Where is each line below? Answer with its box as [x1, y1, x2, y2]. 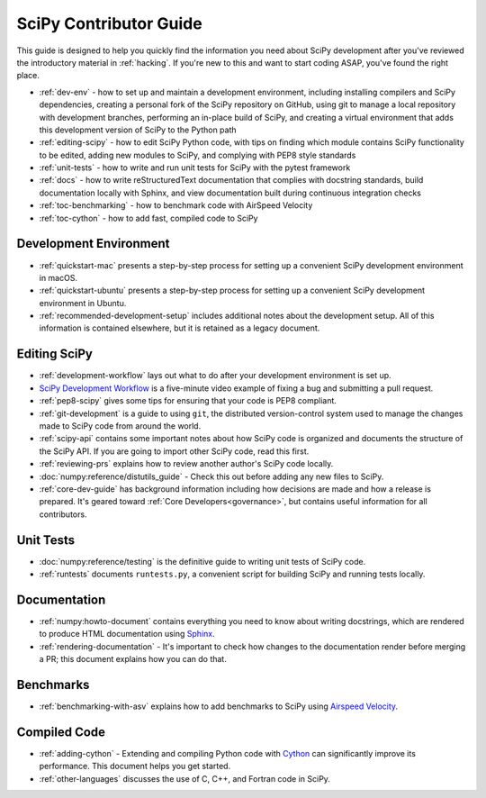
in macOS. [39, 272, 78, 283]
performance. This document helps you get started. [39, 761, 231, 772]
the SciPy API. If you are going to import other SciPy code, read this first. [39, 446, 310, 457]
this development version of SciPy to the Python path [39, 124, 238, 135]
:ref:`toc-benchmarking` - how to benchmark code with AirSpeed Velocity [39, 200, 313, 211]
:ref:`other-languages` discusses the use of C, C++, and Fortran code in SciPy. [39, 773, 330, 784]
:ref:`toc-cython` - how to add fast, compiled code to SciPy [39, 213, 258, 223]
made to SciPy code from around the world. [39, 420, 202, 431]
